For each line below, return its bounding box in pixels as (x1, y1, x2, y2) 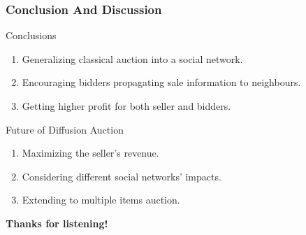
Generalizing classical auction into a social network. (22, 51, 243, 66)
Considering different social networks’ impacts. (22, 169, 221, 183)
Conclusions (6, 28, 57, 43)
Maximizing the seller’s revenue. (22, 145, 159, 160)
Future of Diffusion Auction (6, 122, 124, 136)
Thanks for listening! (6, 215, 108, 230)
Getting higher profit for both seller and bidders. (22, 99, 231, 113)
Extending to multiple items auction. (22, 192, 180, 207)
